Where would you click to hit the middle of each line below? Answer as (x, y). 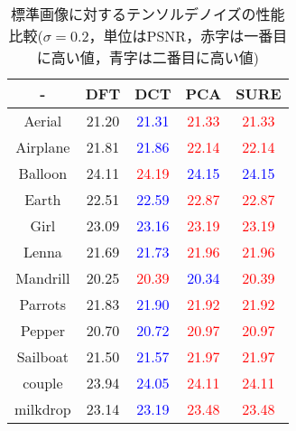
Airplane (43, 147)
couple (43, 383)
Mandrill (43, 278)
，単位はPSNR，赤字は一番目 (188, 36)
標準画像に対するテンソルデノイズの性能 (148, 14)
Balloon (43, 173)
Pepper (42, 330)
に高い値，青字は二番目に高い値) (148, 57)
